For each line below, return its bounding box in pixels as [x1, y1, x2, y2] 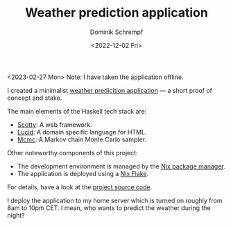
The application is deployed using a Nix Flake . [17, 169, 149, 177]
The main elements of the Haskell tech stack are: [7, 107, 147, 115]
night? [7, 211, 26, 219]
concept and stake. [7, 94, 62, 102]
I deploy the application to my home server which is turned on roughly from [7, 196, 223, 205]
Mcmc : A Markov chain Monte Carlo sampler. [17, 135, 147, 144]
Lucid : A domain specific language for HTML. [17, 128, 147, 136]
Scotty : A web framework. [17, 120, 92, 129]
